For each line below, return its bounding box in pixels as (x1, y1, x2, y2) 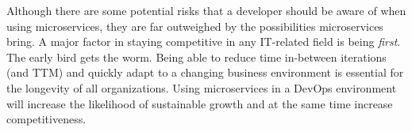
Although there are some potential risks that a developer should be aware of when (6, 2, 406, 18)
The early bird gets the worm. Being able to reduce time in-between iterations (6, 48, 387, 65)
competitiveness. (6, 111, 87, 127)
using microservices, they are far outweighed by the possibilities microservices (6, 17, 383, 34)
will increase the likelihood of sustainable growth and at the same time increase (6, 95, 393, 111)
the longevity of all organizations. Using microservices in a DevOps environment (6, 79, 397, 96)
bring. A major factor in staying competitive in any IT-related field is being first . (6, 33, 401, 50)
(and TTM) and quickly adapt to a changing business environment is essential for (6, 64, 404, 81)
